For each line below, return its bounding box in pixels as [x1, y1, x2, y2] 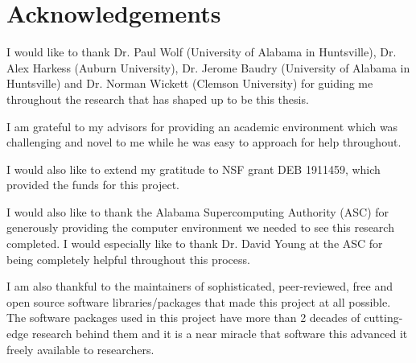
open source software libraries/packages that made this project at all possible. [6, 293, 391, 310]
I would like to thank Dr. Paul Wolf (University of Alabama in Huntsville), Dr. [6, 43, 397, 60]
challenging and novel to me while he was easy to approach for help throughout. [6, 134, 402, 151]
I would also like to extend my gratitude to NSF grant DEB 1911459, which [6, 160, 381, 177]
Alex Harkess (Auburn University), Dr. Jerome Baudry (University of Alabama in [6, 59, 410, 76]
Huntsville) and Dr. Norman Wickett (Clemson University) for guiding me [6, 75, 373, 92]
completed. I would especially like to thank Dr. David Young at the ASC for [6, 235, 383, 252]
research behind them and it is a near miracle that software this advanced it [31, 325, 408, 342]
